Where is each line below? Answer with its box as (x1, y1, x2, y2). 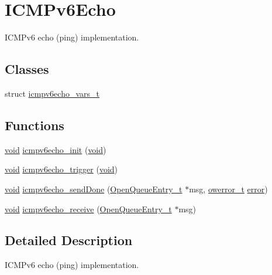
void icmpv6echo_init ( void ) (5, 143, 106, 155)
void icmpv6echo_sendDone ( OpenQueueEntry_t (5, 182, 183, 195)
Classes (5, 60, 49, 78)
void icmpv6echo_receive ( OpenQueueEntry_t (5, 202, 172, 215)
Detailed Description (5, 231, 133, 249)
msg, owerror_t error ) (189, 182, 268, 195)
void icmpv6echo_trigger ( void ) (5, 163, 118, 175)
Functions (5, 116, 64, 134)
